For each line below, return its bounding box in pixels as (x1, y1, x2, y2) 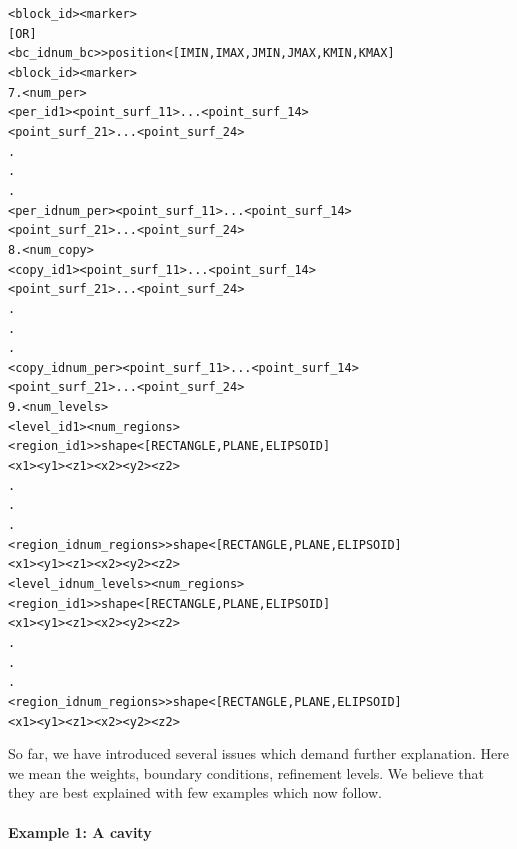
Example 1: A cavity (8, 821, 152, 842)
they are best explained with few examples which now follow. (8, 782, 382, 803)
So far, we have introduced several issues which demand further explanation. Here (8, 743, 510, 764)
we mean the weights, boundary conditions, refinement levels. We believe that (8, 762, 484, 783)
